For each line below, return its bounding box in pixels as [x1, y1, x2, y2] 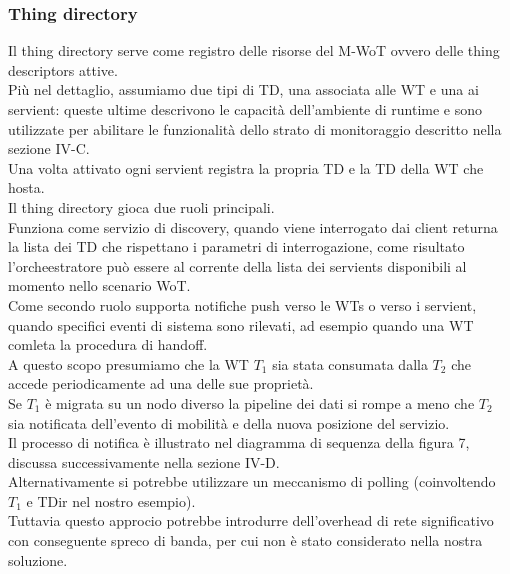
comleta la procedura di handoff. [8, 334, 208, 355]
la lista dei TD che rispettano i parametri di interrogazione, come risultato [8, 236, 465, 257]
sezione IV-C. [8, 138, 90, 159]
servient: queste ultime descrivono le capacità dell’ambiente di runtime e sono [8, 99, 483, 119]
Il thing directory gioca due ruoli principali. [8, 196, 275, 217]
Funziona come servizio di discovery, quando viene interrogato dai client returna [8, 216, 498, 237]
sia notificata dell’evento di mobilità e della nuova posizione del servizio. [8, 412, 450, 433]
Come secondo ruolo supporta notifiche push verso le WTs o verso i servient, [8, 294, 477, 315]
